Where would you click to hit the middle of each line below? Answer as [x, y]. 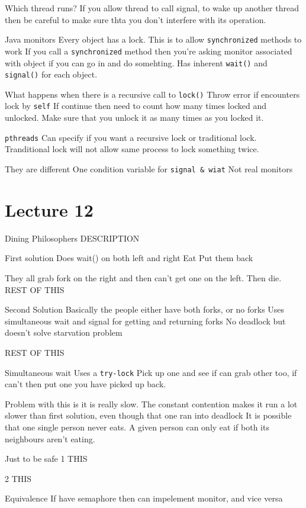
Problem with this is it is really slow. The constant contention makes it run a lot [151, 403]
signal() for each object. [51, 74]
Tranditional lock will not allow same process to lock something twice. [132, 149]
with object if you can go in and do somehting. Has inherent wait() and [136, 62]
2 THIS [18, 478]
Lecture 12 [49, 209]
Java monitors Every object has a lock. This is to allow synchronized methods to [153, 39]
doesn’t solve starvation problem [64, 332]
